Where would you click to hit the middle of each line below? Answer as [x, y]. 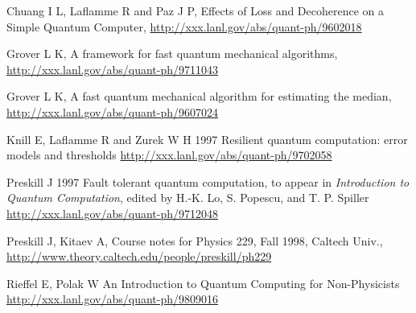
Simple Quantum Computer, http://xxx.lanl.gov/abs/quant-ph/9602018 [184, 26]
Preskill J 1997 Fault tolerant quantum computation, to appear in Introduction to [208, 181]
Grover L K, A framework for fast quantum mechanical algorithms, [172, 54]
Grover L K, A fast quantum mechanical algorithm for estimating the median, [199, 96]
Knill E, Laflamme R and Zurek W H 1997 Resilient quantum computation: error [207, 139]
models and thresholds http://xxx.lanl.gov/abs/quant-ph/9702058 [169, 155]
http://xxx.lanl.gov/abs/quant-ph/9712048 [113, 213]
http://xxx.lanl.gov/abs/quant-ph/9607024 [113, 111]
